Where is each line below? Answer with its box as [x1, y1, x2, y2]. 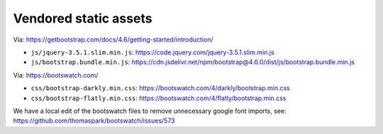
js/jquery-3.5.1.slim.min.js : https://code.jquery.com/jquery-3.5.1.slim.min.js [30, 48, 274, 56]
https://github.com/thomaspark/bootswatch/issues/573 [13, 116, 175, 125]
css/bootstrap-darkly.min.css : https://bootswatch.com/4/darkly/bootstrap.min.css [30, 84, 291, 92]
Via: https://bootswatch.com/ [13, 71, 99, 79]
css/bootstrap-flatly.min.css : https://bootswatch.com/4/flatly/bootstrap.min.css [30, 94, 287, 102]
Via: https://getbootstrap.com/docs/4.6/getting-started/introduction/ [13, 35, 213, 44]
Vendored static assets [13, 11, 152, 26]
